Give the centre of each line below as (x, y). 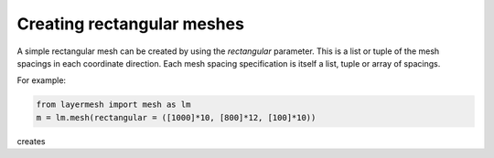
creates (31, 141)
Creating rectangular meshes (130, 24)
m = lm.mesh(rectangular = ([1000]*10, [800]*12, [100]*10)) (176, 117)
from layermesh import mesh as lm (113, 105)
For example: (42, 80)
